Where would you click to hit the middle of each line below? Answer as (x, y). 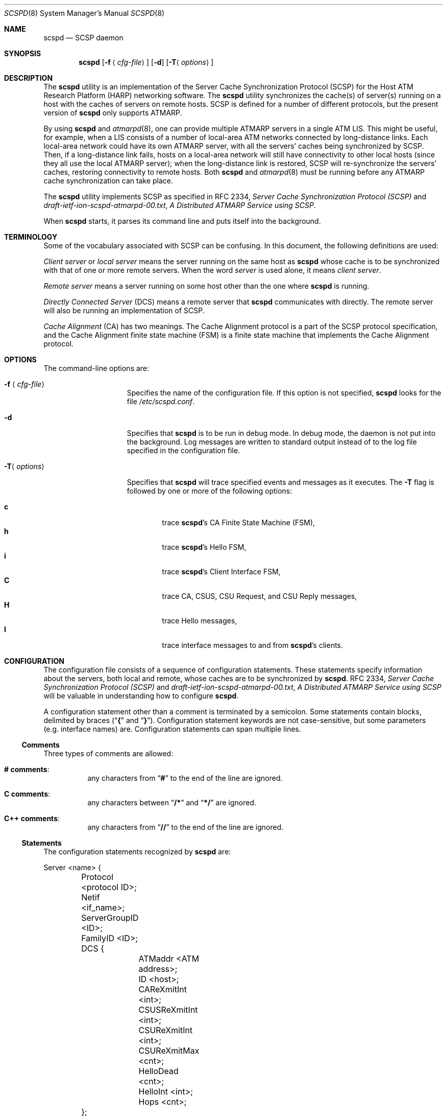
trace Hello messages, (200, 621)
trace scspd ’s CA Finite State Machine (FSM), (239, 522)
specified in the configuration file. (183, 450)
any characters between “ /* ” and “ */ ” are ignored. (172, 803)
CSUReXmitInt (166, 1030)
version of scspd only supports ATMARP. (113, 113)
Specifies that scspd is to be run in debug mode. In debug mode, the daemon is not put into (281, 433)
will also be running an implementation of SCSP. (124, 310)
